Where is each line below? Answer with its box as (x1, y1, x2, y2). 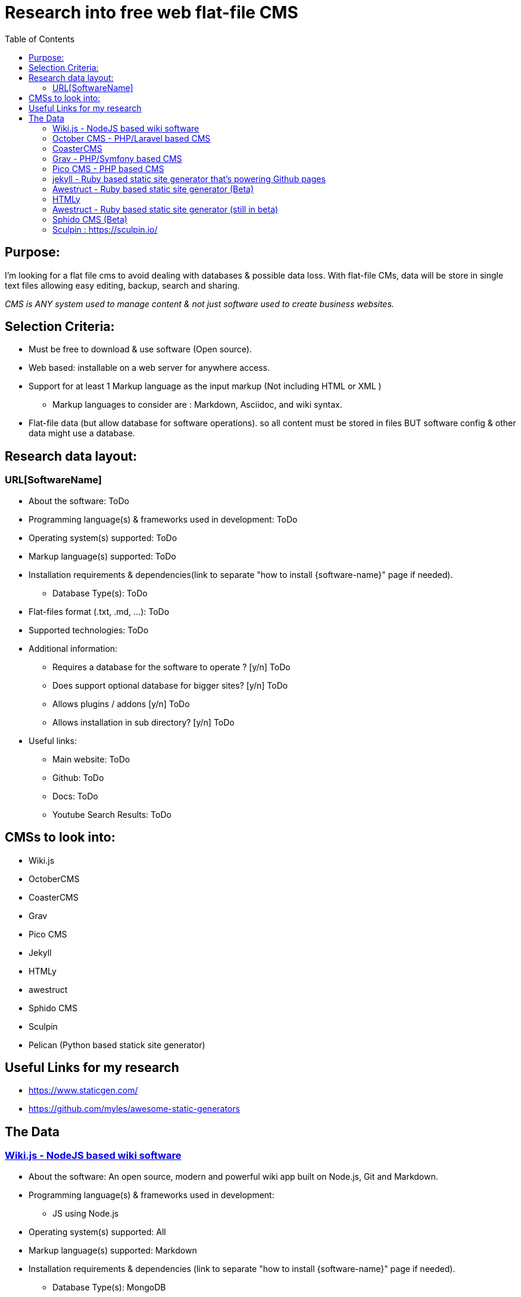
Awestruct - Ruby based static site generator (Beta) (52, 183, 254, 194)
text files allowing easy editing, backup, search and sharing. (5, 280, 240, 290)
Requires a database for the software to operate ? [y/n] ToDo (52, 661, 291, 672)
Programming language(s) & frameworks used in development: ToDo (29, 514, 298, 524)
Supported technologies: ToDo (29, 624, 149, 635)
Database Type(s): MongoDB (52, 1282, 166, 1292)
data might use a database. (29, 428, 135, 439)
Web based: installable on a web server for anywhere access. (29, 362, 270, 373)
